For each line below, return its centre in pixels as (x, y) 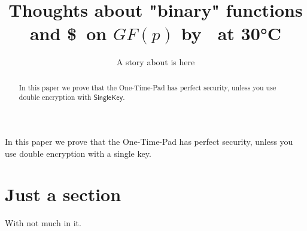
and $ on (68, 33)
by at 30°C (231, 33)
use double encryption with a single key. (78, 153)
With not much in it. (43, 223)
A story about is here (156, 62)
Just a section (63, 194)
